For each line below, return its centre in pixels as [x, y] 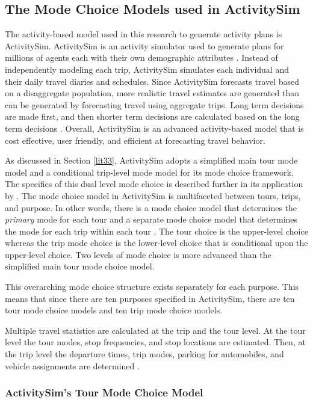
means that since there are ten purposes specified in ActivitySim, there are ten [150, 298]
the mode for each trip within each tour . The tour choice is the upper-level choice [156, 231]
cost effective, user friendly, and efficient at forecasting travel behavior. [135, 140]
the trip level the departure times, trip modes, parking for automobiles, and [144, 354]
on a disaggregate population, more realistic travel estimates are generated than [152, 93]
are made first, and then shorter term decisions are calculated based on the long [152, 116]
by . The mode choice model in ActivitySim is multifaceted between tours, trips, [153, 195]
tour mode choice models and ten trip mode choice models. [114, 310]
